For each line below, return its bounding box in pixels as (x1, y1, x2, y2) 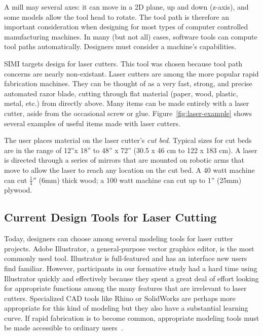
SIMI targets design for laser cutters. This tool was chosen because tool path (4, 58, 243, 68)
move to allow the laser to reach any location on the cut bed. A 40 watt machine (4, 164, 255, 175)
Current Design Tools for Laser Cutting (4, 209, 217, 225)
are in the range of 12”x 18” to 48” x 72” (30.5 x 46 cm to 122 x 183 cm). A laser (4, 144, 257, 155)
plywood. (4, 184, 32, 195)
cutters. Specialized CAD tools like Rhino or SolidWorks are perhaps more (4, 292, 236, 303)
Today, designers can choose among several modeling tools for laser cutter (4, 233, 233, 244)
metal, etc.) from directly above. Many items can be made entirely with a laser (4, 98, 249, 108)
